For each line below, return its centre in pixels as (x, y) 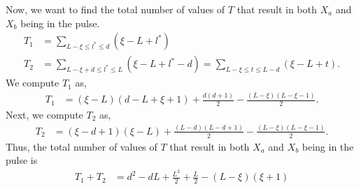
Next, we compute (44, 115)
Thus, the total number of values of (82, 146)
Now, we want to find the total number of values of (115, 9)
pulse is (22, 160)
